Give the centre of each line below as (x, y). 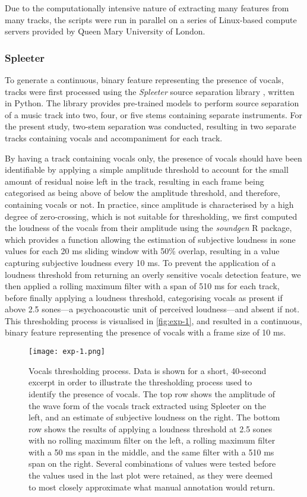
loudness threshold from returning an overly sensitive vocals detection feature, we (153, 274)
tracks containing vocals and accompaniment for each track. (114, 137)
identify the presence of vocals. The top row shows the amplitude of (152, 393)
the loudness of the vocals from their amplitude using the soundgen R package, (148, 228)
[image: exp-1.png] (67, 352)
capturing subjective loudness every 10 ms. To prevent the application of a (140, 262)
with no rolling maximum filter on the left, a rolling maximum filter (152, 440)
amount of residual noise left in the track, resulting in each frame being (134, 181)
